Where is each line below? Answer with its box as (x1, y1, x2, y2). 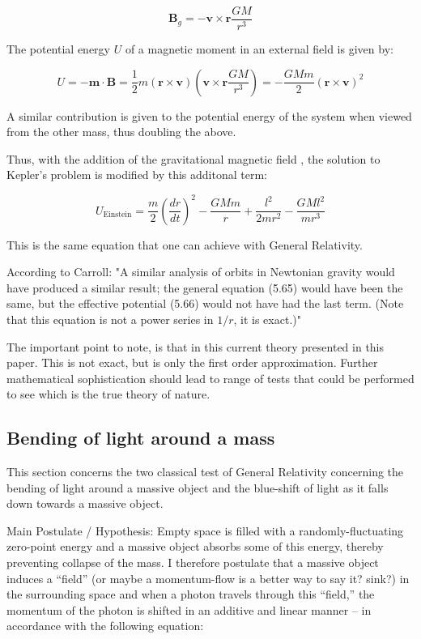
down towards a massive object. (6, 495, 164, 512)
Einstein (103, 210, 132, 219)
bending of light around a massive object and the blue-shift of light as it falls (6, 479, 389, 496)
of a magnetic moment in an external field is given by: (125, 40, 393, 58)
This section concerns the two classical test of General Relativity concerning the (6, 463, 404, 480)
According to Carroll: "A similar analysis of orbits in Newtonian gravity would (6, 263, 395, 280)
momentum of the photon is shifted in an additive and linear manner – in (6, 601, 372, 618)
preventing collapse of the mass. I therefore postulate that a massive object (6, 554, 379, 571)
